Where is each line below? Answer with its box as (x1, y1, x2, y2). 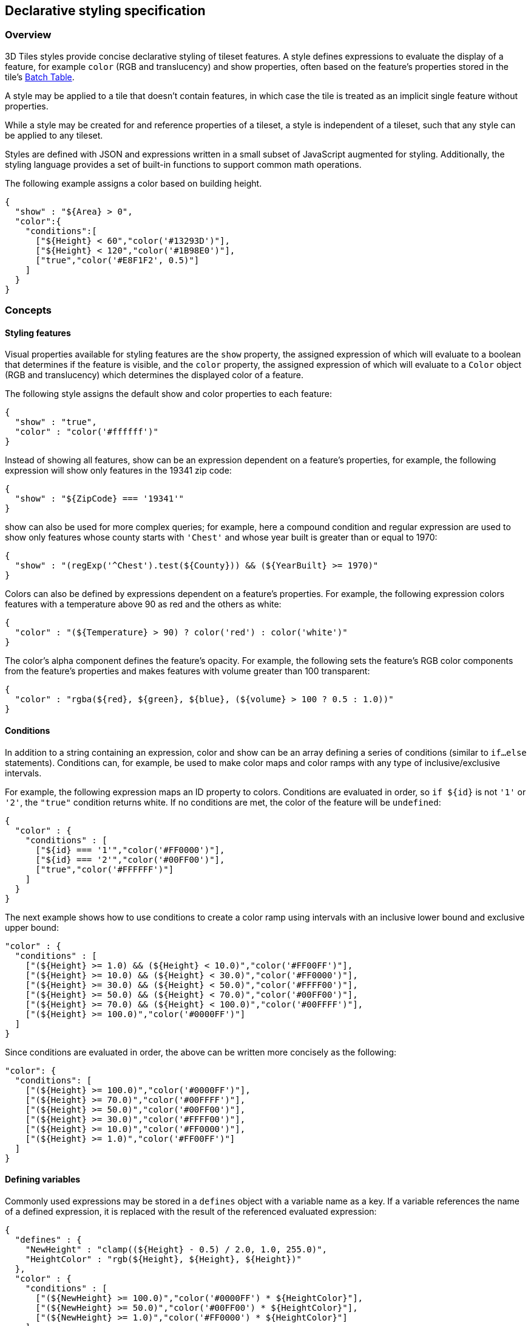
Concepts (5, 304, 52, 317)
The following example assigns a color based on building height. (5, 178, 262, 188)
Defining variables (5, 1174, 81, 1185)
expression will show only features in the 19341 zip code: (5, 465, 232, 476)
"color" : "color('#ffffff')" (15, 427, 158, 437)
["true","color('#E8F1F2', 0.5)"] (35, 255, 200, 265)
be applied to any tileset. (5, 129, 103, 140)
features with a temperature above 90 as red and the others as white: (5, 599, 282, 610)
